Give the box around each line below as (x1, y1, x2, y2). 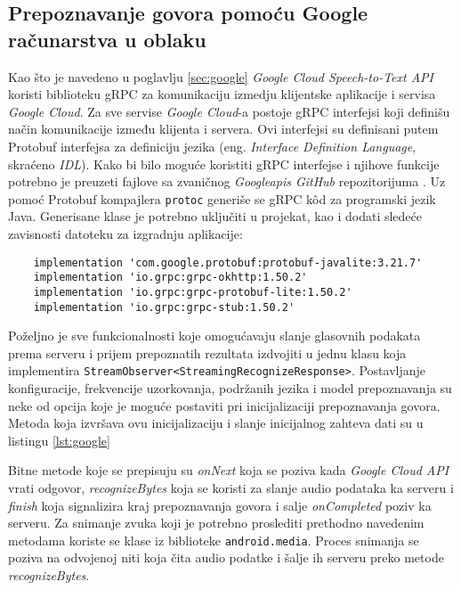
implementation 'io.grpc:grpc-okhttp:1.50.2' (33, 271, 308, 284)
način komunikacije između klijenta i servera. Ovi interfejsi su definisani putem (8, 119, 439, 138)
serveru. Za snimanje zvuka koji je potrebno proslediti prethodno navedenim (8, 513, 425, 532)
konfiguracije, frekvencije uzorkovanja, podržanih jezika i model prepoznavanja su (8, 379, 452, 397)
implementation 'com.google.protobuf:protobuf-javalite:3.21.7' (33, 256, 423, 269)
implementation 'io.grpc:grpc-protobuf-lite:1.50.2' (33, 285, 352, 299)
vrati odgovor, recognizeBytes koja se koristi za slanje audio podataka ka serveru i (8, 479, 454, 497)
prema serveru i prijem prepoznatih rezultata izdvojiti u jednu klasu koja (8, 343, 407, 362)
